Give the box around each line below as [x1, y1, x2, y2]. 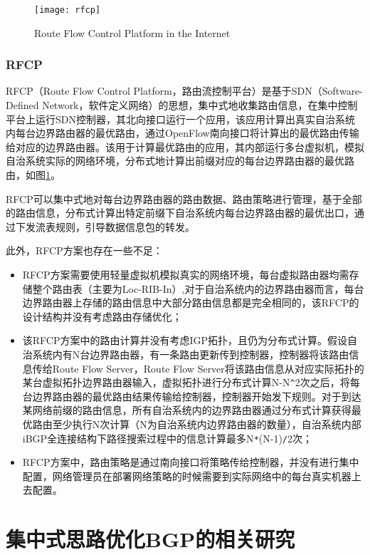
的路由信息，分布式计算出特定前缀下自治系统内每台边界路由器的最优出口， [6, 205, 354, 220]
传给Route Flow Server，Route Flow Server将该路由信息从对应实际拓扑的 [32, 361, 364, 375]
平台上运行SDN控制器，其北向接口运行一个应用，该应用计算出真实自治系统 [6, 111, 355, 126]
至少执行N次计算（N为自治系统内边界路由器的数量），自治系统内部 [52, 417, 361, 431]
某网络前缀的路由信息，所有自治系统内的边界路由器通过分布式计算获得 [22, 403, 351, 417]
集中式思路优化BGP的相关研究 [6, 524, 295, 554]
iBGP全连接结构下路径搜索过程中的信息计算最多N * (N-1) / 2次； [22, 430, 313, 445]
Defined [6, 98, 39, 113]
